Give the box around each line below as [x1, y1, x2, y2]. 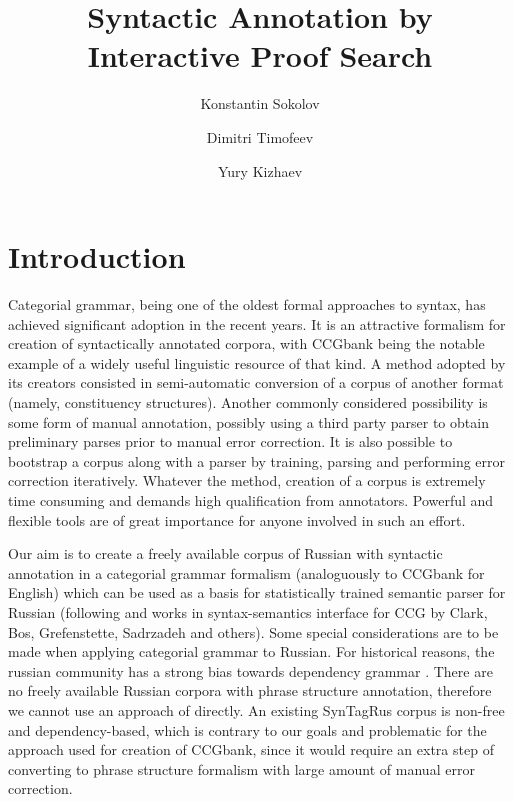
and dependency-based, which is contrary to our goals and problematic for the [8, 719, 487, 740]
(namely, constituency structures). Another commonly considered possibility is [8, 392, 488, 412]
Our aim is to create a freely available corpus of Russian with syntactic [8, 543, 443, 564]
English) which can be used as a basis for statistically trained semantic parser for [8, 582, 506, 603]
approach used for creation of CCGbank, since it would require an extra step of [8, 739, 494, 760]
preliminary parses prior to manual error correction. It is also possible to [8, 431, 453, 452]
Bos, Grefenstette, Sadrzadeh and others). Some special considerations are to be [8, 621, 499, 642]
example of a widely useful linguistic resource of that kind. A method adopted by [8, 352, 506, 373]
